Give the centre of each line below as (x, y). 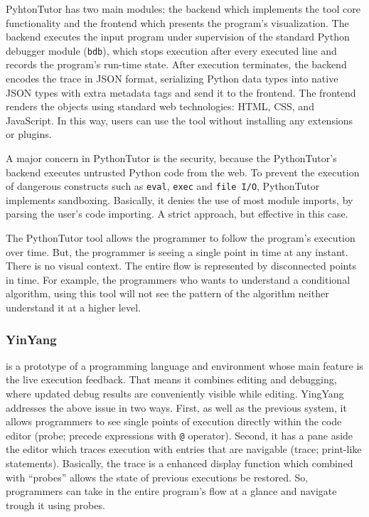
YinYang (31, 339)
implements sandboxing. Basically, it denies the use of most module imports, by (180, 199)
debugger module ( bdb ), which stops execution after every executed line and (171, 50)
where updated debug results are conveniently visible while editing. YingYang (175, 393)
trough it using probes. (55, 505)
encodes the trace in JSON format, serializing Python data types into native (172, 79)
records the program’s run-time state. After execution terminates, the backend (176, 64)
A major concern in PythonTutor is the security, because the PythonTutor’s (171, 158)
